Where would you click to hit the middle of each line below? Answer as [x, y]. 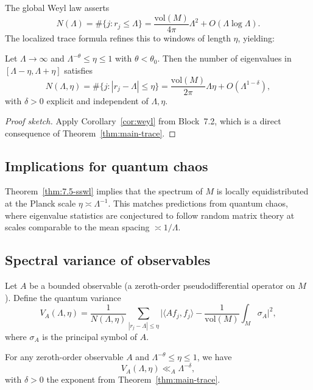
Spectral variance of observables [108, 260]
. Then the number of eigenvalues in [224, 58]
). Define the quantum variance [63, 297]
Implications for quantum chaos [107, 165]
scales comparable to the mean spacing [77, 227]
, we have [214, 357]
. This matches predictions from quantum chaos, [198, 203]
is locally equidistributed [262, 191]
